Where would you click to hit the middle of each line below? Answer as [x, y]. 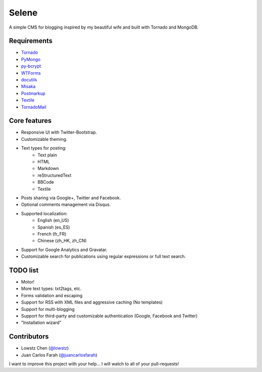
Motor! [28, 282]
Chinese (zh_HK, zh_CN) [62, 241]
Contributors [29, 337]
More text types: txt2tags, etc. [51, 288]
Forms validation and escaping [52, 295]
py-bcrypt [31, 66]
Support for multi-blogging [48, 309]
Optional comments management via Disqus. [66, 204]
